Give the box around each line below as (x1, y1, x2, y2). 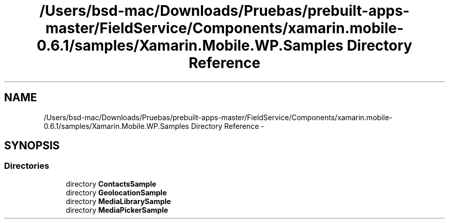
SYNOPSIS (4, 139, 60, 152)
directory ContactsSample (66, 179, 156, 188)
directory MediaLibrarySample (66, 196, 171, 206)
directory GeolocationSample (66, 188, 167, 197)
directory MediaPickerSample (66, 205, 168, 214)
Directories (4, 161, 49, 171)
